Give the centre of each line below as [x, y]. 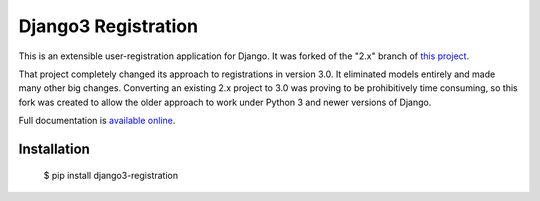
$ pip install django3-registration [111, 175]
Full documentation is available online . [97, 121]
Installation [54, 148]
